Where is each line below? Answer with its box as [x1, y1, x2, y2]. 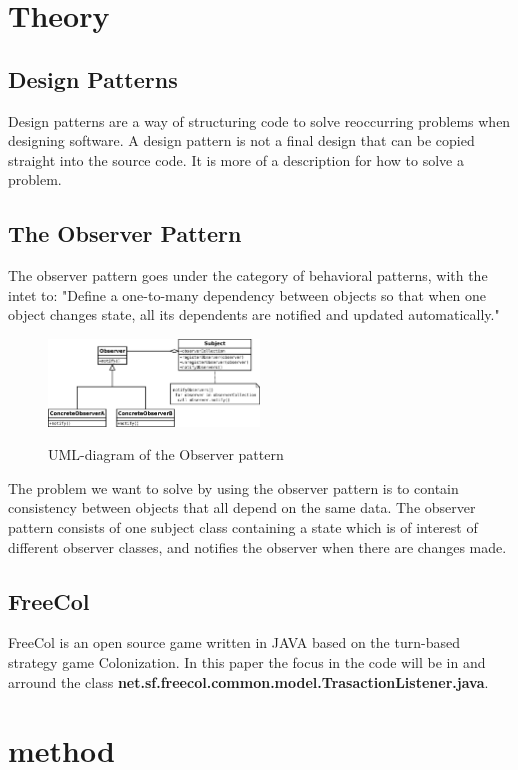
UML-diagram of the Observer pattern [48, 444, 284, 465]
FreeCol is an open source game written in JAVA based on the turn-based [8, 632, 460, 653]
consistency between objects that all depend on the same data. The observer [8, 497, 476, 518]
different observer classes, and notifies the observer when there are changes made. [8, 536, 507, 557]
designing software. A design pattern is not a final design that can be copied [8, 130, 475, 151]
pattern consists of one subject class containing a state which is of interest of [8, 516, 478, 537]
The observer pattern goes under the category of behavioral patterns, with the [8, 265, 488, 286]
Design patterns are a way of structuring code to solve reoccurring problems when [8, 110, 511, 131]
